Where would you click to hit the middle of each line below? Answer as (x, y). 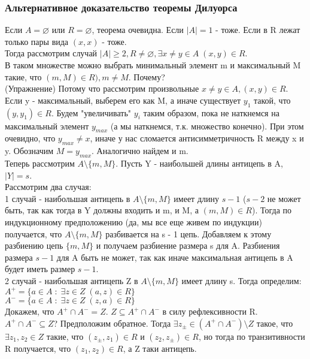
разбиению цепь (34, 245)
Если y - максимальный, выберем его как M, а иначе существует (123, 100)
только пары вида (37, 41)
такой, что (272, 100)
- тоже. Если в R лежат (258, 30)
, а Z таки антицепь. (160, 348)
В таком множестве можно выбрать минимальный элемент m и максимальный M (153, 65)
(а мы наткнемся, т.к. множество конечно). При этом (207, 126)
